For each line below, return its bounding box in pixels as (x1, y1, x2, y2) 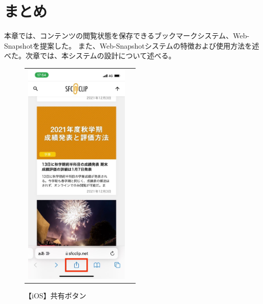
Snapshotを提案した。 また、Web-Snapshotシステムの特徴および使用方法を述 (4, 40, 259, 51)
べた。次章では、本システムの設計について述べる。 (4, 50, 176, 61)
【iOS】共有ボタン (25, 290, 86, 300)
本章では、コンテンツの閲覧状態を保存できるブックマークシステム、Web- (4, 30, 250, 41)
